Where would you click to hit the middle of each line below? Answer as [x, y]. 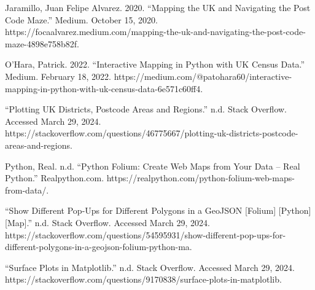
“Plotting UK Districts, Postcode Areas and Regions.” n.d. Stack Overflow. [146, 109]
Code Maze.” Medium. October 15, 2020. [81, 19]
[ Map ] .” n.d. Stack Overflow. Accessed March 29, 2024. [107, 222]
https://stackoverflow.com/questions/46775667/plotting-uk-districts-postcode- [152, 133]
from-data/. [27, 190]
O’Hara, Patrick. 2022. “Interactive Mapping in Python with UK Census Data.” [155, 64]
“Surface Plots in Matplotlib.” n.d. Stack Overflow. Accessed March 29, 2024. [150, 267]
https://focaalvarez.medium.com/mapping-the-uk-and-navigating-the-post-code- [155, 32]
